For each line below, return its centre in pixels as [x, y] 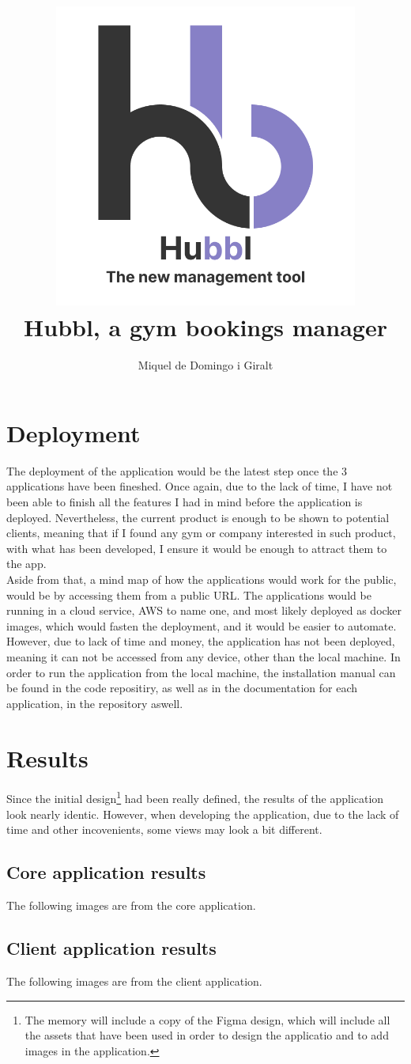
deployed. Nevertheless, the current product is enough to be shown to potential [198, 517]
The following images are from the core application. [131, 905]
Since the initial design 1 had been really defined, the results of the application [195, 797]
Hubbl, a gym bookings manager [205, 327]
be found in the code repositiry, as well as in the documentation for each [182, 688]
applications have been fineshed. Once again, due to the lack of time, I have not [200, 486]
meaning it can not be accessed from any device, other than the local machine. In [204, 656]
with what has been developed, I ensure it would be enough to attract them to [197, 548]
